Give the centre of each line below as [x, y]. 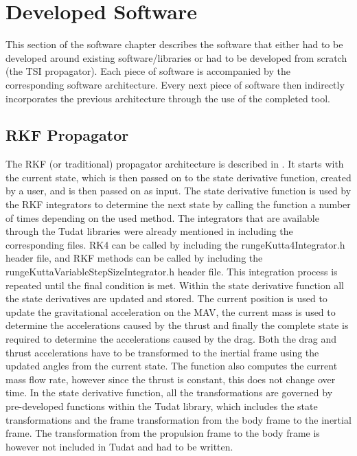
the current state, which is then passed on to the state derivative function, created [178, 177]
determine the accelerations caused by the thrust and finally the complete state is [177, 325]
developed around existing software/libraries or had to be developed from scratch [176, 57]
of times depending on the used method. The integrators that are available [162, 217]
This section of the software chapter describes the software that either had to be [174, 44]
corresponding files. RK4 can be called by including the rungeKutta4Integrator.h [175, 244]
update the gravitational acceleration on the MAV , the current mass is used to [171, 311]
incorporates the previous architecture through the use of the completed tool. [168, 98]
